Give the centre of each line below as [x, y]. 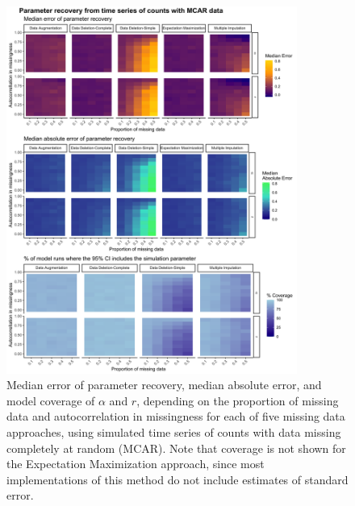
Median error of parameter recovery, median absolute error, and [164, 385]
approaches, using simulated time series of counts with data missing [174, 431]
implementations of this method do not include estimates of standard [177, 479]
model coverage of [51, 400]
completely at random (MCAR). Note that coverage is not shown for [176, 448]
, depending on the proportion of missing [238, 400]
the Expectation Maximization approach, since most [136, 464]
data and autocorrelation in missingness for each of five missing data [176, 416]
